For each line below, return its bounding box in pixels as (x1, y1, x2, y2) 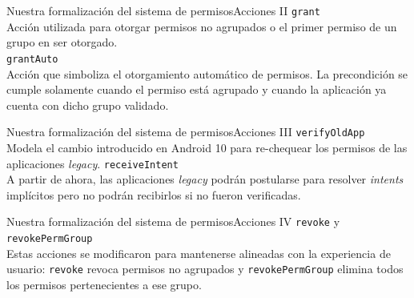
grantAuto (6, 53, 58, 65)
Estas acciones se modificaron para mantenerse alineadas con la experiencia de (6, 244, 391, 261)
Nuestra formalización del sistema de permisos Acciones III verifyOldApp (6, 123, 365, 140)
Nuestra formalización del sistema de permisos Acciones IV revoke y (6, 213, 340, 230)
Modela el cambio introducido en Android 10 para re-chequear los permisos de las (6, 139, 408, 155)
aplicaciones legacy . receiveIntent (6, 155, 179, 171)
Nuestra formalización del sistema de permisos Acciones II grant (6, 2, 320, 18)
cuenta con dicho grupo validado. (6, 96, 169, 113)
